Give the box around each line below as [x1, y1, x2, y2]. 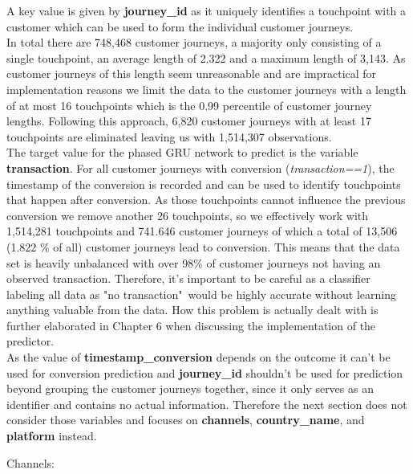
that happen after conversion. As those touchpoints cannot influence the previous [6, 191, 406, 208]
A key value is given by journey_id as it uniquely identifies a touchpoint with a [6, 2, 407, 18]
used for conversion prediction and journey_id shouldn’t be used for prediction [6, 364, 403, 381]
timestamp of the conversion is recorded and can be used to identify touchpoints [6, 175, 401, 192]
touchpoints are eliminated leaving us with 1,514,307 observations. [6, 128, 332, 145]
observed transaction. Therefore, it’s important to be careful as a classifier [6, 270, 370, 287]
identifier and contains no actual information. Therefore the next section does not [6, 395, 407, 412]
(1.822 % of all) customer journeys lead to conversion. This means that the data [6, 238, 400, 255]
